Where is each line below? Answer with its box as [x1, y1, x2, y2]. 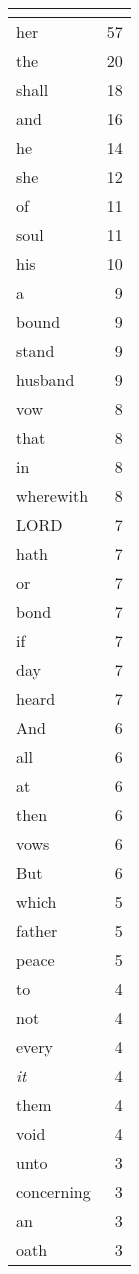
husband [16, 368, 75, 391]
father [16, 919, 58, 942]
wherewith [16, 484, 89, 507]
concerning [16, 1180, 91, 1203]
